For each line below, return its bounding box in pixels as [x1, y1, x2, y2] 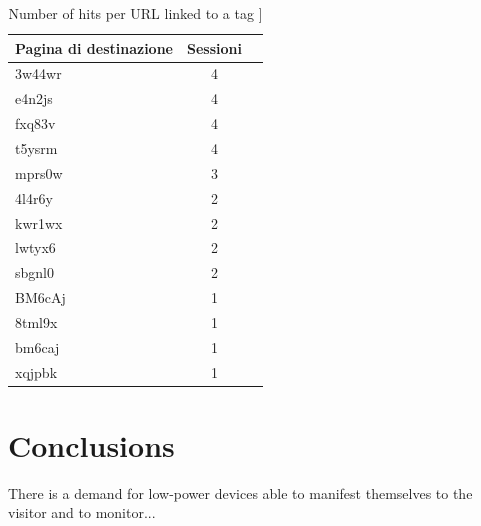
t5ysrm [15, 137, 58, 158]
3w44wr [15, 63, 62, 84]
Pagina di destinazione [15, 37, 173, 58]
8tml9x [15, 311, 58, 332]
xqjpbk [15, 361, 58, 382]
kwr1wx [15, 212, 63, 233]
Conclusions [8, 424, 175, 465]
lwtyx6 [15, 237, 56, 258]
